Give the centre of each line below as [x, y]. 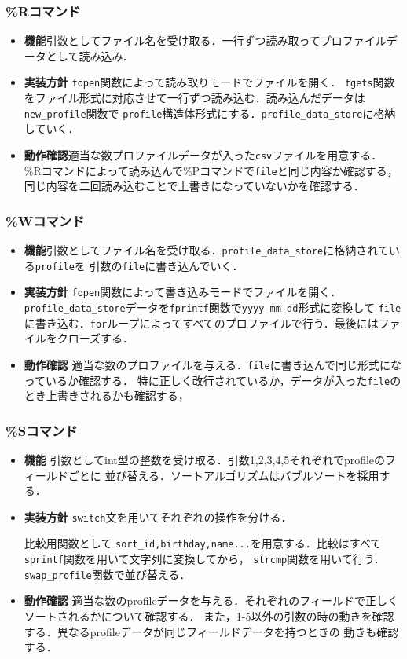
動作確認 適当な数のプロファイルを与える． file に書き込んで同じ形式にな [213, 364]
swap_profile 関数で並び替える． [107, 574]
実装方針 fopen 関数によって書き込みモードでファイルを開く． [183, 292]
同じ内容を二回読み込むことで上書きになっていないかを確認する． [194, 186]
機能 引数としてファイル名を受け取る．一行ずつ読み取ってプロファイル [205, 40]
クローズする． [95, 338]
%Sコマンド [42, 430]
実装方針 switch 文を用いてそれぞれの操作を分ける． [158, 516]
